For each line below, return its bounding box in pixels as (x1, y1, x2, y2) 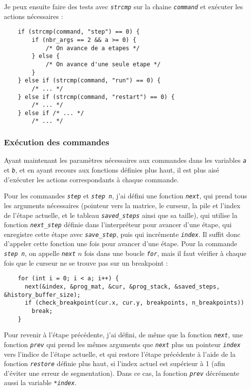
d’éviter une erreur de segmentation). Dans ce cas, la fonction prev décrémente (4, 368, 239, 378)
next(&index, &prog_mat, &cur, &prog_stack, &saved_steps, (24, 283, 220, 290)
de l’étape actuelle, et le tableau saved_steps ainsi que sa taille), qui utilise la (4, 210, 237, 220)
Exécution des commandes (4, 136, 109, 148)
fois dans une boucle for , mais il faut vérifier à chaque (84, 248, 247, 258)
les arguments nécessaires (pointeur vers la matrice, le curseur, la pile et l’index (4, 200, 241, 210)
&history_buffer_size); (4, 291, 81, 298)
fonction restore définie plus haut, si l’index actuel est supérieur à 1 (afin (4, 358, 225, 369)
